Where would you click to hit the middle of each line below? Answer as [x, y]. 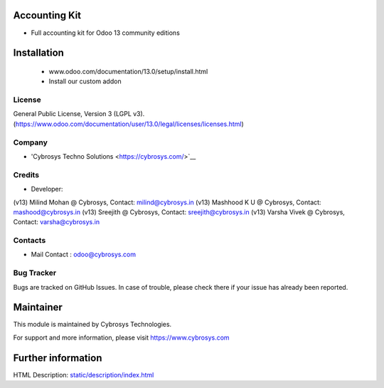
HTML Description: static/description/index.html [84, 374]
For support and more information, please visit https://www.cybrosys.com [122, 337]
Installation [38, 53]
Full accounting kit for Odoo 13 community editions [106, 33]
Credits [26, 174]
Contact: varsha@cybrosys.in [56, 222]
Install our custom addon [85, 81]
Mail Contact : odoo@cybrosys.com [84, 255]
